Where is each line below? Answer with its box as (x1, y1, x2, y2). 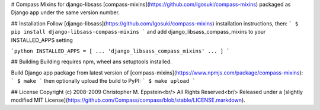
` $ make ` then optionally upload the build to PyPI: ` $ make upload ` (11, 77, 196, 85)
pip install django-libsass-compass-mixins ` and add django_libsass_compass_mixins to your (11, 28, 266, 35)
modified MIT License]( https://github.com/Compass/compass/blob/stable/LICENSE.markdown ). (11, 96, 245, 103)
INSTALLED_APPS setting (11, 36, 73, 44)
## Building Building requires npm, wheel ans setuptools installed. (11, 58, 172, 65)
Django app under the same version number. (11, 9, 120, 16)
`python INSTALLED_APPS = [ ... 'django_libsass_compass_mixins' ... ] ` (11, 47, 231, 54)
